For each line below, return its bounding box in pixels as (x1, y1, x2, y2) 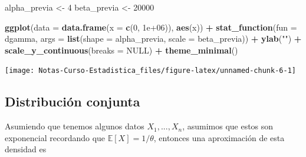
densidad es (5, 143, 47, 155)
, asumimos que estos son (182, 120, 274, 132)
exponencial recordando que (5, 131, 106, 143)
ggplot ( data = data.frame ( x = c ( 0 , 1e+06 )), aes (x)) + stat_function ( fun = (5, 21, 297, 33)
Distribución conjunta (5, 92, 140, 111)
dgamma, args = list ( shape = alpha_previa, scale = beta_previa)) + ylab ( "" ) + (5, 32, 302, 45)
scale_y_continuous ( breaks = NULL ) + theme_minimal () (5, 44, 238, 56)
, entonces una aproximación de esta (153, 131, 285, 143)
